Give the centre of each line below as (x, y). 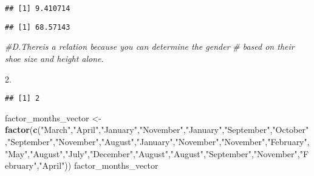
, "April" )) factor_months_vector (97, 165)
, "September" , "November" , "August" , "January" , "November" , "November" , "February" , (157, 141)
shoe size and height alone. (54, 58)
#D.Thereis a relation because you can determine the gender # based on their (150, 46)
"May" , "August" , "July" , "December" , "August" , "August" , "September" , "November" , (152, 153)
